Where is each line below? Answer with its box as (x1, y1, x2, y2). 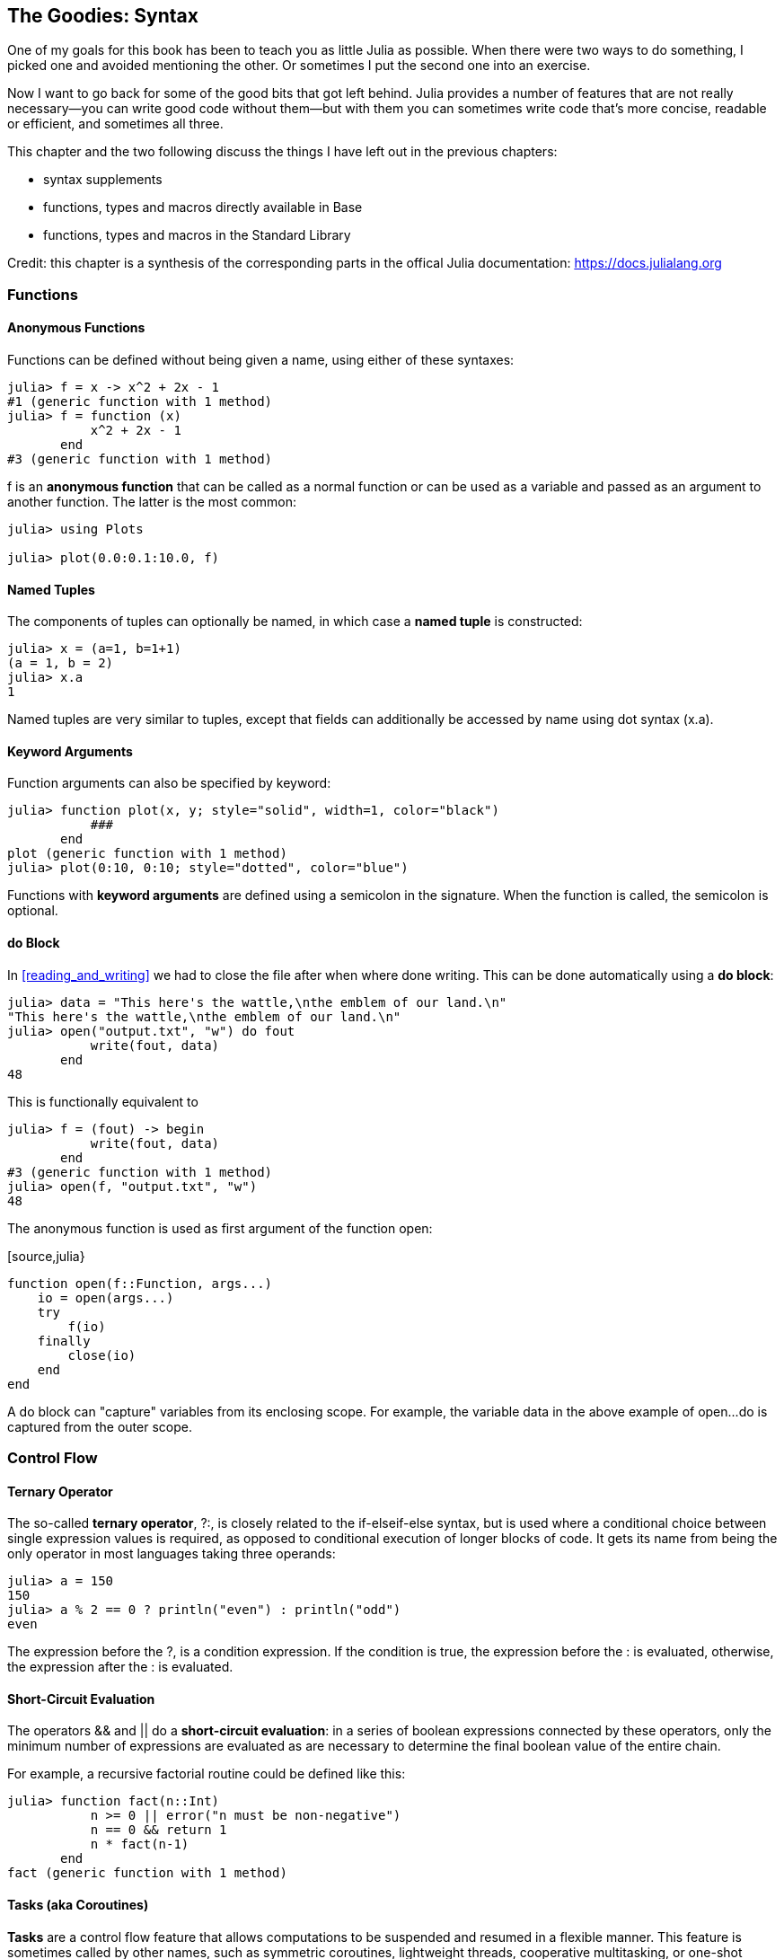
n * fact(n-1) (90, 1837, 189, 1852)
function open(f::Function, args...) (7, 1275, 273, 1291)
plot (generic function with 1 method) (7, 846, 287, 861)
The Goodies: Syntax (7, 4, 198, 27)
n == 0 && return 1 (90, 1822, 227, 1838)
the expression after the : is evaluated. (7, 1659, 233, 1675)
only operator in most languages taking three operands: (7, 1546, 336, 1562)
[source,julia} (7, 1248, 85, 1264)
